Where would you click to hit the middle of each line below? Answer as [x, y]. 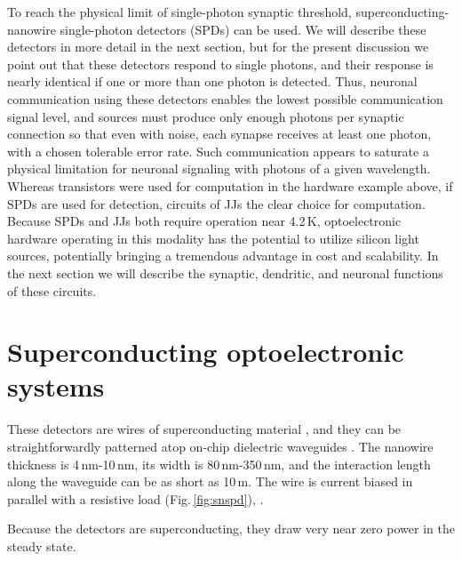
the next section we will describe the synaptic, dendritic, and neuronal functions [225, 272]
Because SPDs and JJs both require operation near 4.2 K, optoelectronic [204, 221]
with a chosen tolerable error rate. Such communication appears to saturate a [218, 151]
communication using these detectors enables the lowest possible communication [225, 98]
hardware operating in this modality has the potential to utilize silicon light [213, 238]
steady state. [42, 545]
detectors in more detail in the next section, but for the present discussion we [218, 47]
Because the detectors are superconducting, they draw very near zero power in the [231, 529]
